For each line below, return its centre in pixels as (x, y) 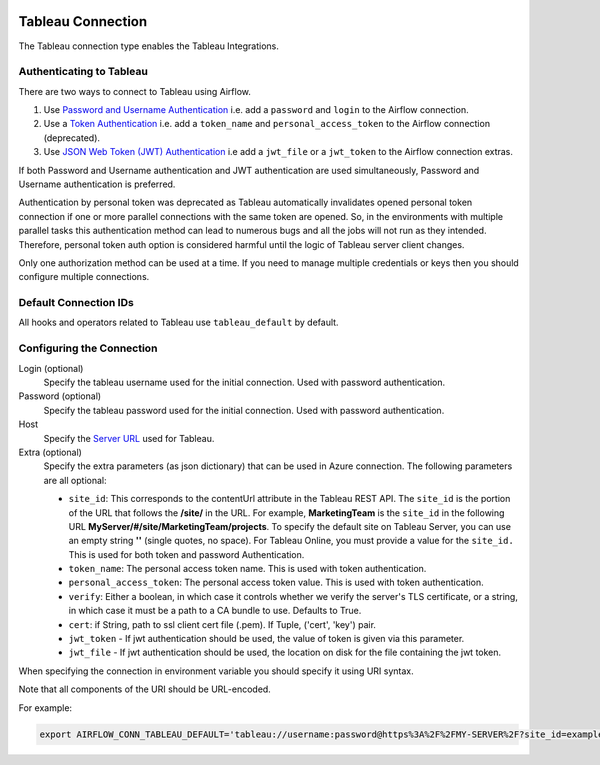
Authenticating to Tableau (83, 72)
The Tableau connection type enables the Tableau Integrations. (149, 46)
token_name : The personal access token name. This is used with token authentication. (247, 569)
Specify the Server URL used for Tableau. (129, 438)
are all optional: (75, 480)
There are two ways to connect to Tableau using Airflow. (135, 91)
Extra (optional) (50, 452)
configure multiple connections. (84, 277)
